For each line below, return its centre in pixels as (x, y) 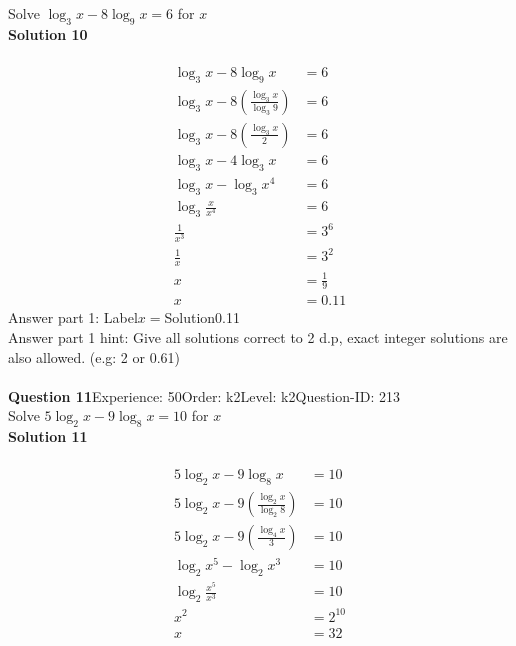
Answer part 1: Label (73, 317)
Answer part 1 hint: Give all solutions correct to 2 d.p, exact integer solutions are (258, 336)
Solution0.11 (202, 317)
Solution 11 (48, 436)
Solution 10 (48, 33)
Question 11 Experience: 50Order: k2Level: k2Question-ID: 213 (204, 395)
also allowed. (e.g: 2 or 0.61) (94, 356)
